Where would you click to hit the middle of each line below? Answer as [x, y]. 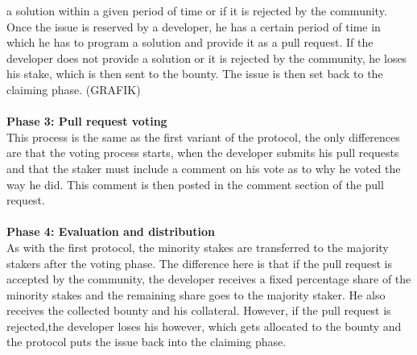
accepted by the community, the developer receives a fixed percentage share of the [209, 279]
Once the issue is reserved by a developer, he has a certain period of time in [194, 26]
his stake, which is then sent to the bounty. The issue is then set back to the [195, 74]
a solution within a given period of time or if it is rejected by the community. [197, 10]
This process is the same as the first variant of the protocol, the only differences [203, 136]
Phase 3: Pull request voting [87, 121]
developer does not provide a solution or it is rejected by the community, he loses [207, 58]
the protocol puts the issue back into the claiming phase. [147, 342]
